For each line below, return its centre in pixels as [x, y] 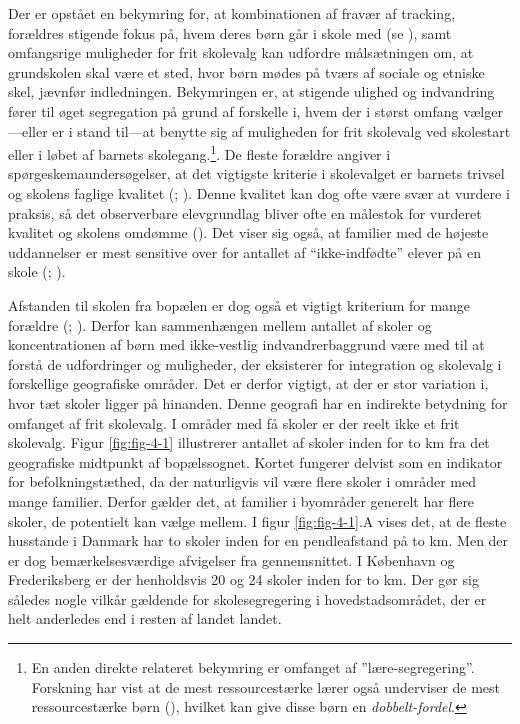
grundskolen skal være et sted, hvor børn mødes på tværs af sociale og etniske [246, 71]
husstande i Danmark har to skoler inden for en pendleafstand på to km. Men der [258, 540]
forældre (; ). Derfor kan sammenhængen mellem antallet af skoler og [220, 324]
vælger [483, 110]
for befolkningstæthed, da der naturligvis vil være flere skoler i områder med [242, 481]
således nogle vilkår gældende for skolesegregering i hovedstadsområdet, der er [247, 598]
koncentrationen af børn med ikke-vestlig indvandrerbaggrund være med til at [246, 344]
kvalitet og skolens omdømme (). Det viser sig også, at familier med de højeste [248, 232]
